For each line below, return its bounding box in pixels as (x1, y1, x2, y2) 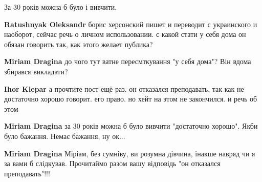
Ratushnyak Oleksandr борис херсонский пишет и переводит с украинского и (4, 18, 257, 29)
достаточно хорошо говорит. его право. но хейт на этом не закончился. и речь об (4, 93, 257, 104)
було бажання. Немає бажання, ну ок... (4, 130, 125, 141)
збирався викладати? (4, 66, 68, 76)
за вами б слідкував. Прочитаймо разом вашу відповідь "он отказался (4, 158, 221, 169)
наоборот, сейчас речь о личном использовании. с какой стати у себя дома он (4, 29, 246, 39)
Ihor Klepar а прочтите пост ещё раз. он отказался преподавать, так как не (4, 83, 244, 94)
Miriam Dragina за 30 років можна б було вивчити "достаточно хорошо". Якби (4, 120, 258, 131)
